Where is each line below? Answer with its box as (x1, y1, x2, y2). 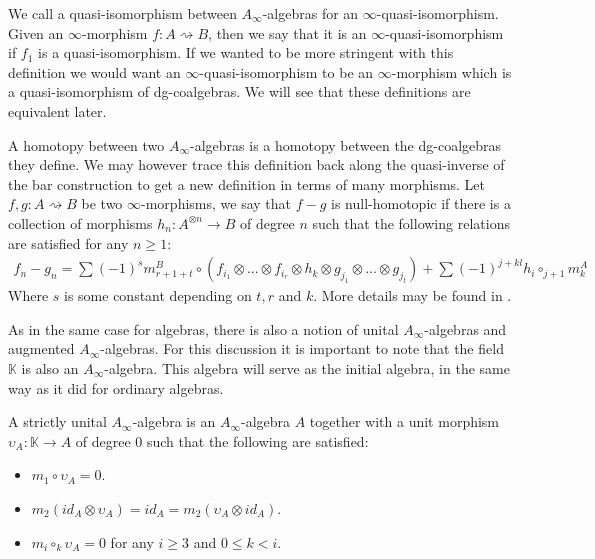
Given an (8, 22, 64, 43)
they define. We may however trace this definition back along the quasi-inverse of (8, 154, 505, 175)
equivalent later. (8, 100, 107, 121)
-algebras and (424, 318, 507, 339)
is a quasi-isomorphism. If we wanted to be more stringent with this (38, 42, 454, 63)
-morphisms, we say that (141, 193, 291, 214)
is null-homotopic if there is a (331, 193, 511, 214)
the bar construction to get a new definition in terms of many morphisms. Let (8, 173, 486, 194)
